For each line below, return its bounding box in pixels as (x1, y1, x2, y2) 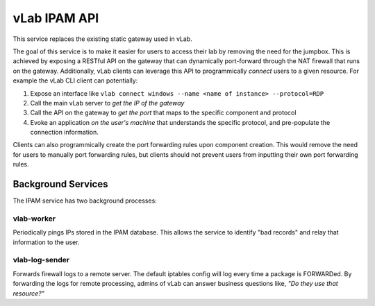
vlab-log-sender (12, 255, 70, 265)
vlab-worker (12, 214, 56, 223)
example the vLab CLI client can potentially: (12, 76, 138, 85)
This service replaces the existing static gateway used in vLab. (12, 35, 192, 43)
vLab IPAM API (12, 10, 99, 26)
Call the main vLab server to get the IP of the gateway (30, 99, 185, 107)
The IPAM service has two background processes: (12, 196, 158, 205)
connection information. (30, 128, 99, 137)
